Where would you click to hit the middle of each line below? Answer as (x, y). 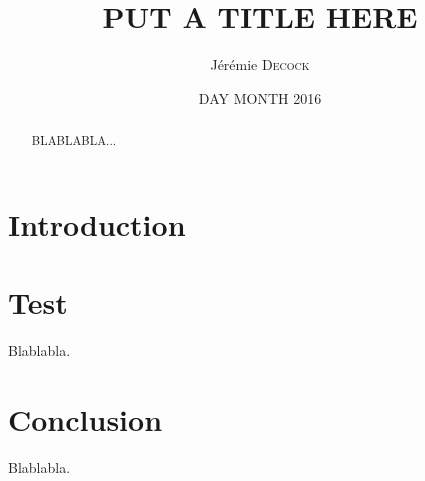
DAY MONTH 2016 (260, 97)
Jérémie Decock (260, 64)
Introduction (97, 223)
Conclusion (85, 418)
